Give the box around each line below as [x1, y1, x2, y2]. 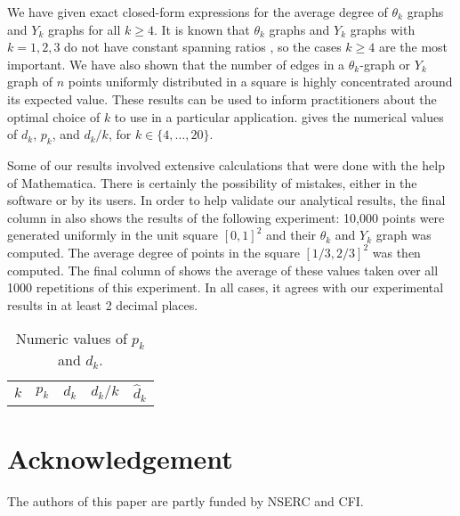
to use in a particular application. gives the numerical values [114, 107, 444, 126]
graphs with [350, 20, 416, 38]
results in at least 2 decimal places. [7, 295, 198, 314]
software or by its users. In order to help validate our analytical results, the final [7, 191, 446, 209]
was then [372, 242, 421, 261]
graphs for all [47, 20, 121, 38]
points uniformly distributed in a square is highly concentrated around [68, 72, 453, 91]
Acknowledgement [7, 440, 233, 477]
